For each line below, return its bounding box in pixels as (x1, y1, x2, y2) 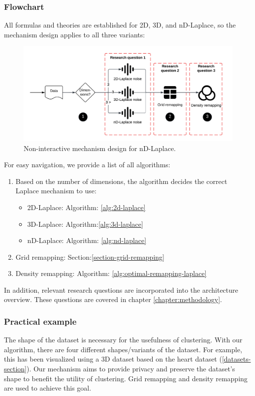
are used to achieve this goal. (4, 383, 92, 393)
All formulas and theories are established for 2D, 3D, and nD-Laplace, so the (4, 20, 236, 30)
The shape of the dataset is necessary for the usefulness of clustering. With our (4, 335, 243, 345)
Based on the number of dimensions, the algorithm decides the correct (15, 176, 227, 186)
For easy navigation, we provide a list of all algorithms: (4, 159, 170, 170)
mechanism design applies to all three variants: (4, 29, 145, 39)
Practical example (4, 315, 77, 327)
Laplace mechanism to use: (15, 185, 96, 196)
